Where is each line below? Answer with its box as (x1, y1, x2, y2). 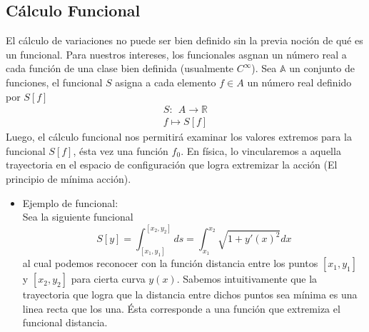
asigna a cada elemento (115, 74, 216, 89)
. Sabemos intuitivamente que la (176, 271, 318, 286)
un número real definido (247, 74, 352, 89)
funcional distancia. (22, 315, 108, 330)
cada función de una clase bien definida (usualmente (6, 61, 234, 76)
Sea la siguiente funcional (22, 209, 133, 224)
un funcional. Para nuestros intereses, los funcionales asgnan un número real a (6, 46, 347, 61)
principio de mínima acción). (6, 171, 131, 186)
